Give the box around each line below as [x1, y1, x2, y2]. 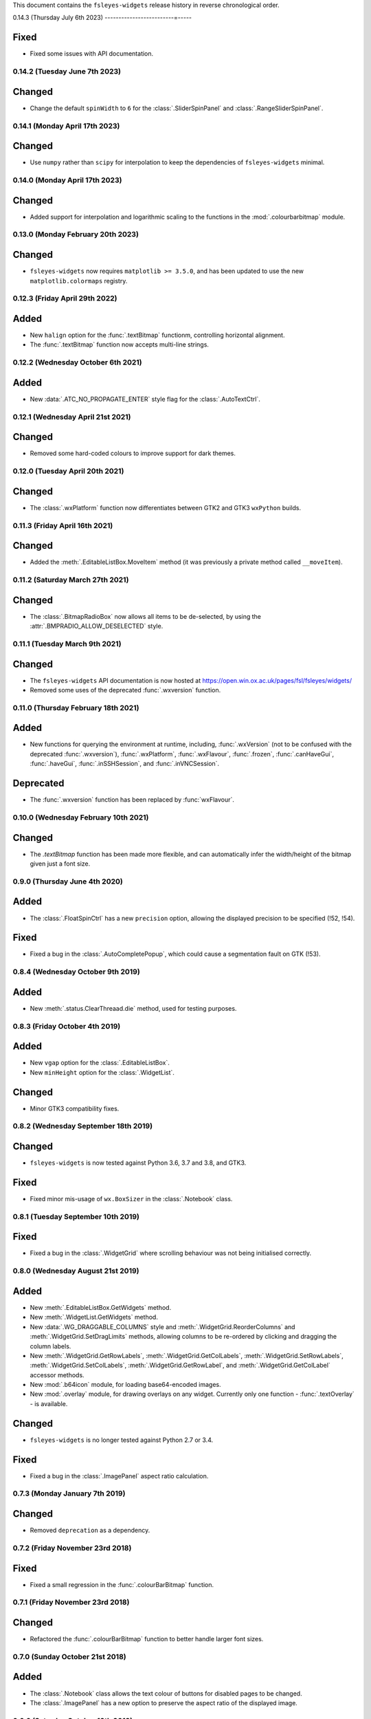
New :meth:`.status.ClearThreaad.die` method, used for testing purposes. [30, 1004, 237, 1012]
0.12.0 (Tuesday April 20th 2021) [12, 466, 124, 476]
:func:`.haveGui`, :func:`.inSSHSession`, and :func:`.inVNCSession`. [30, 760, 220, 768]
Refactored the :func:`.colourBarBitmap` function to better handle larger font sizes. [30, 1635, 264, 1643]
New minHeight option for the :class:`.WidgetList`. [30, 1068, 175, 1076]
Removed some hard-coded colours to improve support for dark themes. [30, 449, 236, 457]
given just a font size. [30, 859, 91, 868]
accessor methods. [30, 1370, 85, 1379]
